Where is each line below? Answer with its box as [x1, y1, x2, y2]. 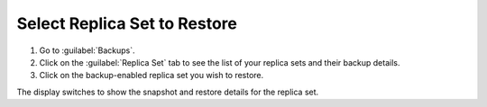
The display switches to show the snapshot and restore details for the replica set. [16, 86, 319, 97]
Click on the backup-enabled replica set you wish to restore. [39, 70, 264, 81]
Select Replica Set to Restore [16, 13, 238, 33]
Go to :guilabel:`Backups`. [39, 45, 135, 56]
